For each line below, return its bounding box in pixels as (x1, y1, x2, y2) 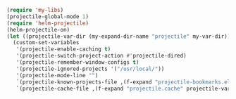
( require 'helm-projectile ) (6, 20, 89, 27)
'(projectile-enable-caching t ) (15, 46, 111, 53)
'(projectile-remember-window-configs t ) (15, 59, 139, 66)
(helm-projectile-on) (6, 26, 70, 33)
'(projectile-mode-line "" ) (15, 72, 99, 79)
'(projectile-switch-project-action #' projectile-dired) (15, 53, 187, 60)
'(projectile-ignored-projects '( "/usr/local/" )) (15, 65, 165, 72)
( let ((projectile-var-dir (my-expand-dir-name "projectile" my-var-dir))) (6, 32, 234, 40)
